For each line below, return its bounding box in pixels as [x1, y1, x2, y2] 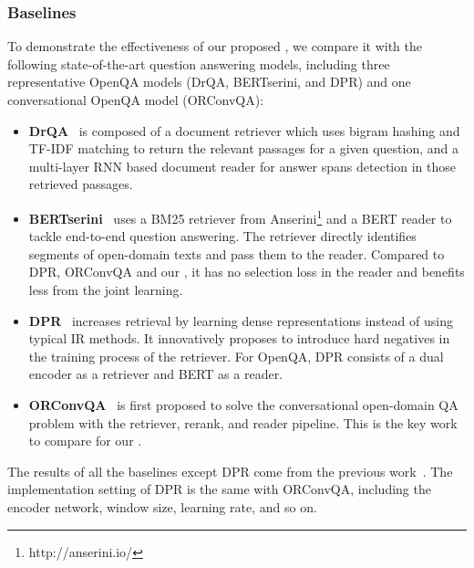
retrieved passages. [28, 174, 133, 194]
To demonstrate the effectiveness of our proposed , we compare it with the [7, 37, 423, 56]
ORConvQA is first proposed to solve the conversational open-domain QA [28, 394, 459, 414]
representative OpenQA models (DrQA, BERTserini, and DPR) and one [7, 72, 411, 91]
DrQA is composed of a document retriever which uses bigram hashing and [28, 121, 460, 140]
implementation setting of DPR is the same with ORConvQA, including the [7, 479, 431, 499]
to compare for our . [28, 431, 142, 450]
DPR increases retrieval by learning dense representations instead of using [28, 310, 453, 330]
